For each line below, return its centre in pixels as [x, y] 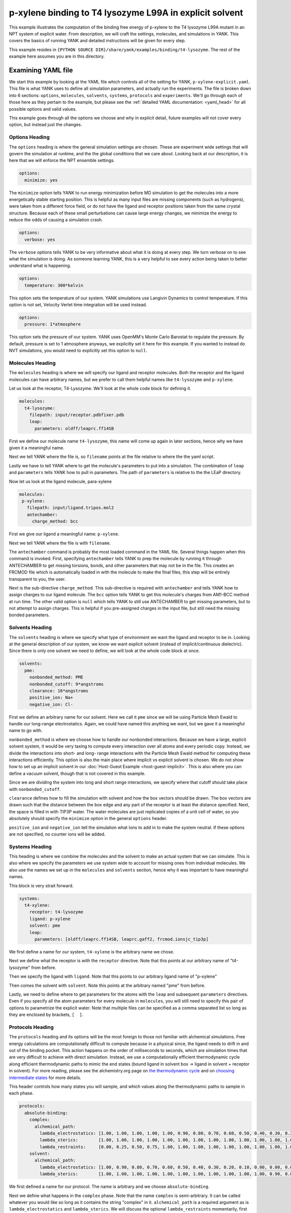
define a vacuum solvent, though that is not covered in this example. [77, 773]
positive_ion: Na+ [51, 698]
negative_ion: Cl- [51, 704]
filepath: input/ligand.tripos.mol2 [70, 508]
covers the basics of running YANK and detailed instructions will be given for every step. [97, 41]
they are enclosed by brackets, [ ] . [46, 1015]
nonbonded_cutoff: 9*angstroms [66, 684]
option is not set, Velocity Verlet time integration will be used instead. [78, 305]
